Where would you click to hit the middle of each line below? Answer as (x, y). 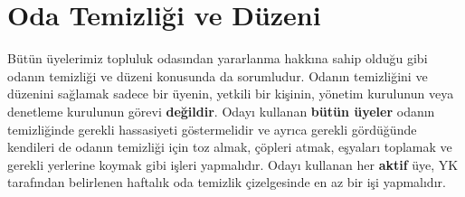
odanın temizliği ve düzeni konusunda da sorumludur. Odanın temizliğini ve (218, 75)
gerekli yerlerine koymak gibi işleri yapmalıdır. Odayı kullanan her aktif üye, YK (233, 164)
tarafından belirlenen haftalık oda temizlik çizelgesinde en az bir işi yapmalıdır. (227, 182)
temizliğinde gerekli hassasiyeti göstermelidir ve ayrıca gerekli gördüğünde (212, 129)
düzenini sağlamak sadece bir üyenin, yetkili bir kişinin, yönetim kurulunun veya (231, 94)
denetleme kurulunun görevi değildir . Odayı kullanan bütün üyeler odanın (221, 111)
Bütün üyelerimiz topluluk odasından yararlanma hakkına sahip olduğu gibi (218, 58)
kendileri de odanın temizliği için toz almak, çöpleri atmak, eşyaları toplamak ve (230, 147)
